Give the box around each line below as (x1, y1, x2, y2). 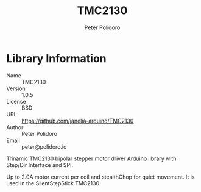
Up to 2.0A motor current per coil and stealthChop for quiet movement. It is (6, 173, 195, 180)
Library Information (6, 51, 107, 65)
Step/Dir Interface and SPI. (6, 161, 74, 168)
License (6, 98, 26, 105)
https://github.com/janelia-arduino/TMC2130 (21, 117, 134, 124)
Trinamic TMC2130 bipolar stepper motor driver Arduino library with (6, 155, 177, 162)
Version (6, 85, 26, 92)
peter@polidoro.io (21, 143, 67, 150)
